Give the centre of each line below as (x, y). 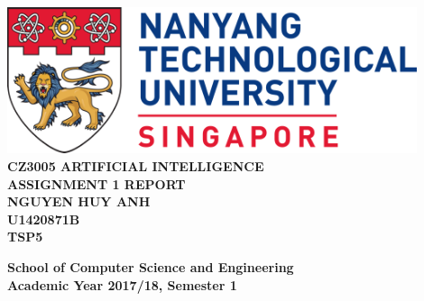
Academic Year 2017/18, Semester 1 (122, 284)
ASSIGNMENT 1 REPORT (97, 183)
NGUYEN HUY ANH (79, 201)
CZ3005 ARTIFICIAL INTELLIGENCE (136, 165)
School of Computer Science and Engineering (151, 266)
